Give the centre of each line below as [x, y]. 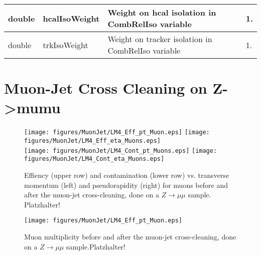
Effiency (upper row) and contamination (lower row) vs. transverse [127, 175]
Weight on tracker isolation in [160, 39]
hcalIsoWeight [71, 18]
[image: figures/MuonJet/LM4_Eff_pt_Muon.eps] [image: [117, 133]
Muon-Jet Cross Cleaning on [106, 88]
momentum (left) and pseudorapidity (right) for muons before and [126, 185]
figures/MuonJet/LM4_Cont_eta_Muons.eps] [94, 159]
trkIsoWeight [66, 45]
